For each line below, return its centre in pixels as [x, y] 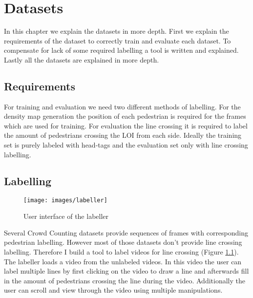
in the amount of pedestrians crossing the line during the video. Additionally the [125, 280]
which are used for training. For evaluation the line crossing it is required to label [126, 125]
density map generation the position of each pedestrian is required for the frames [125, 116]
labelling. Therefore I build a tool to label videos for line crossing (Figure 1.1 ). [121, 251]
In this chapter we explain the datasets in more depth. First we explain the [116, 31]
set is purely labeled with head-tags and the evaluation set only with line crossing [126, 145]
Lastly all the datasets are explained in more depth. [82, 59]
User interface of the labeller [66, 216]
